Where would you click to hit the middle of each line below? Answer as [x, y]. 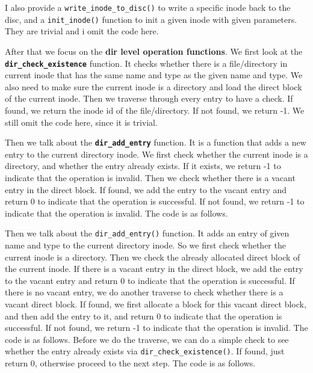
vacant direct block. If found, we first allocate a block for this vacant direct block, [156, 304]
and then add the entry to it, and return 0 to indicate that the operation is [144, 316]
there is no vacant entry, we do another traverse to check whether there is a [144, 292]
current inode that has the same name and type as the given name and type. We [154, 75]
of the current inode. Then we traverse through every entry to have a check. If [149, 98]
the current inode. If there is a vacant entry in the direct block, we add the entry [154, 269]
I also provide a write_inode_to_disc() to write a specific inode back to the [148, 7]
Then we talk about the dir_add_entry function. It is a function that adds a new [156, 142]
